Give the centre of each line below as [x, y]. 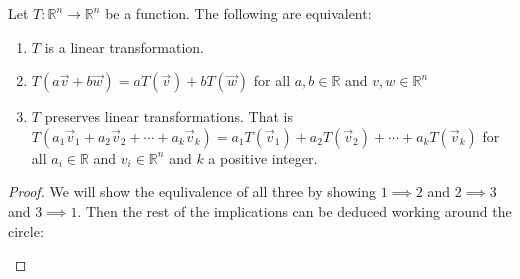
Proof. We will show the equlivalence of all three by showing [192, 191]
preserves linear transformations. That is [168, 116]
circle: [26, 230]
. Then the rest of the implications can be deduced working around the [294, 210]
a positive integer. [263, 157]
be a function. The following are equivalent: [238, 13]
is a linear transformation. [124, 46]
